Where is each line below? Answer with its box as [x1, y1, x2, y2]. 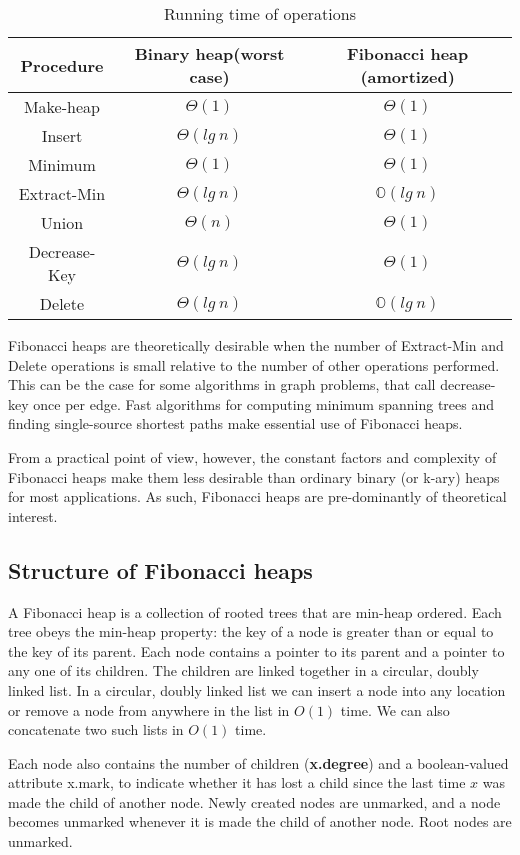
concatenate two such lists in [8, 719, 184, 740]
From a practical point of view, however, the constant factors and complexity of [8, 446, 497, 467]
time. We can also [340, 699, 450, 720]
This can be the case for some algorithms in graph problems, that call [8, 374, 436, 395]
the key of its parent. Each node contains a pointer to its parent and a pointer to [8, 640, 505, 661]
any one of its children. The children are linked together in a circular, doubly [8, 660, 479, 681]
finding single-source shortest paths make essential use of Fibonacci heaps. [8, 413, 463, 434]
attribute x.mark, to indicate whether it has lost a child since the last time [8, 772, 466, 793]
